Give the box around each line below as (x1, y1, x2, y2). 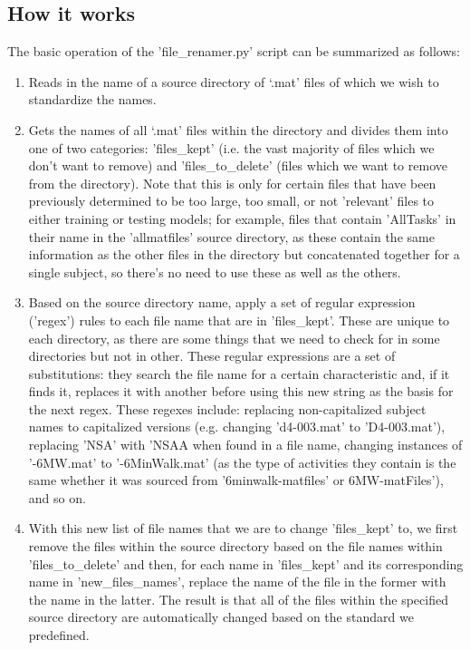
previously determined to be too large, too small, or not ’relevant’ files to (28, 191, 435, 210)
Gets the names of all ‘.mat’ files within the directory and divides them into (28, 120, 448, 139)
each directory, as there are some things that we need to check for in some (28, 328, 440, 347)
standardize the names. (28, 90, 157, 109)
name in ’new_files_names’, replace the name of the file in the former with (28, 572, 446, 591)
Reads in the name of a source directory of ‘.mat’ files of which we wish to (28, 72, 439, 91)
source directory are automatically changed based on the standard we (28, 607, 414, 626)
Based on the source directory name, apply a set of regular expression (28, 293, 416, 312)
